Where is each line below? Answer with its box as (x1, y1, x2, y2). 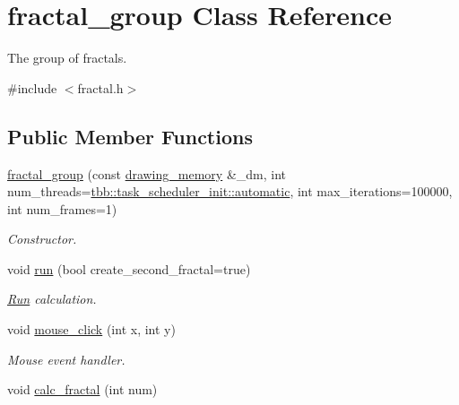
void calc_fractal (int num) (7, 380, 158, 399)
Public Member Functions (7, 122, 253, 150)
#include (7, 78, 57, 97)
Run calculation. (7, 289, 97, 308)
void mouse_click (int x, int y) (7, 320, 176, 339)
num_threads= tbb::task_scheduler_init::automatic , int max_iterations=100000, (7, 182, 453, 201)
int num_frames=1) (7, 199, 117, 218)
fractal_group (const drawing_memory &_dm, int (7, 164, 287, 183)
